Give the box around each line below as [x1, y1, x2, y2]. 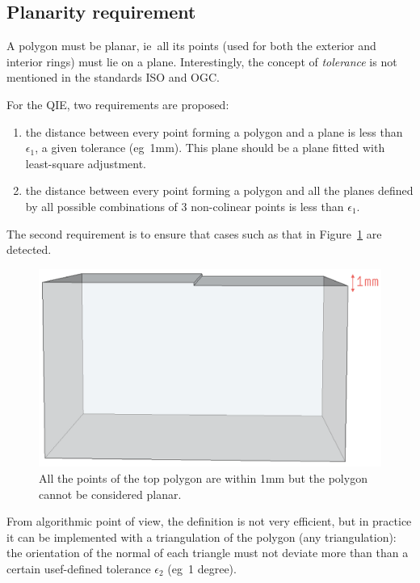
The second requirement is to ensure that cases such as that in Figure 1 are [6, 225, 382, 242]
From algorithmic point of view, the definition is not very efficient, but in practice [6, 513, 412, 530]
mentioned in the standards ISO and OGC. [6, 69, 220, 86]
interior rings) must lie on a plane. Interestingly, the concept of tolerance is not [6, 53, 397, 70]
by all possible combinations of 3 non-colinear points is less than [25, 197, 344, 214]
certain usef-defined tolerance [6, 560, 151, 577]
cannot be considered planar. [39, 485, 182, 502]
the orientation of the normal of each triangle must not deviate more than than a [6, 544, 409, 561]
